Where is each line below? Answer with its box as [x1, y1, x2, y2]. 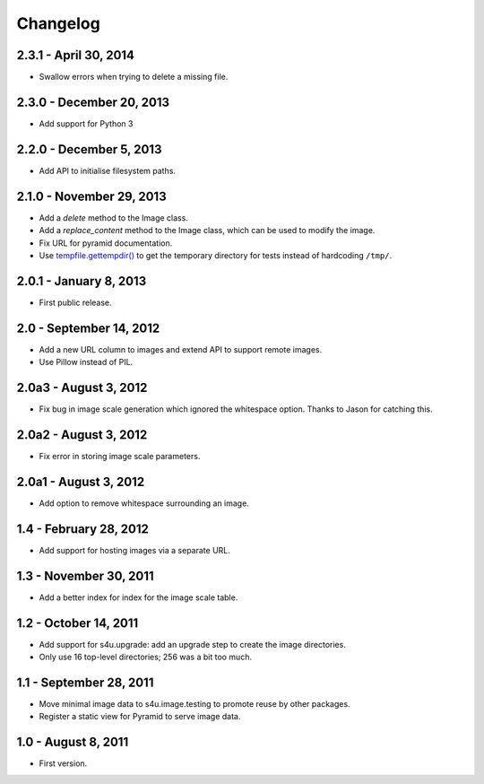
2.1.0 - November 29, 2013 [16, 188, 167, 204]
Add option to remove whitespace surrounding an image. [39, 498, 250, 509]
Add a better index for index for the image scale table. [39, 592, 238, 603]
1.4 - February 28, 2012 [16, 521, 150, 536]
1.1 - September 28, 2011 [16, 675, 154, 690]
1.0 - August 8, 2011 [16, 735, 129, 750]
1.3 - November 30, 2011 [16, 568, 154, 583]
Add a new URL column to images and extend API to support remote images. [39, 344, 323, 354]
